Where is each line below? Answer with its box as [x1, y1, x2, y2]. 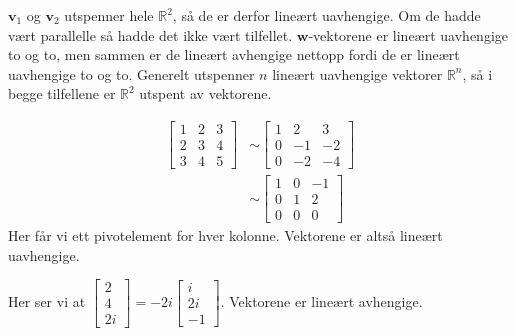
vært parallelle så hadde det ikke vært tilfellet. [8, 24, 293, 45]
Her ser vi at [8, 290, 86, 311]
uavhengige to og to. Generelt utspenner [8, 63, 255, 84]
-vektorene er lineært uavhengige [308, 24, 509, 45]
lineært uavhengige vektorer [272, 63, 443, 84]
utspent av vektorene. [139, 83, 272, 104]
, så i [462, 63, 493, 84]
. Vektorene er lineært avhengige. [220, 290, 423, 311]
